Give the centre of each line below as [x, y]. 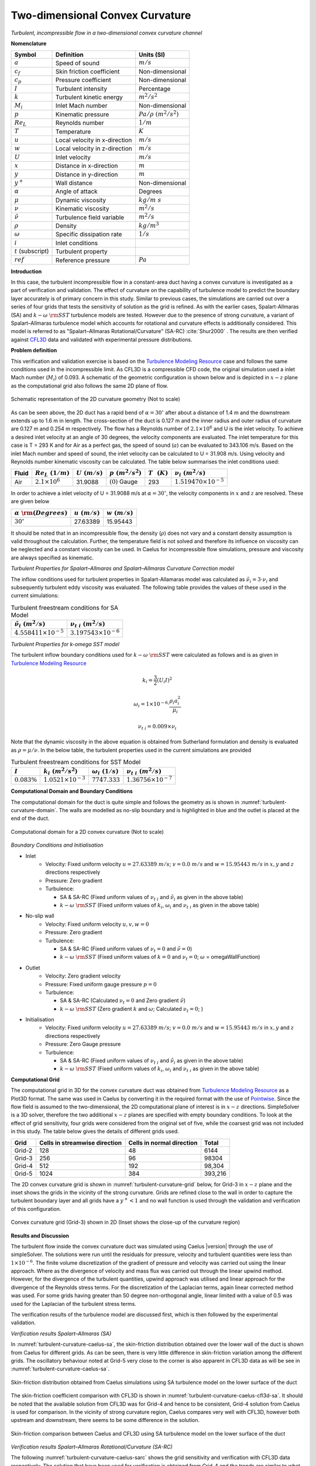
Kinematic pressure [83, 114]
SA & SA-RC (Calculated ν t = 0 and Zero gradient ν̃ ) [123, 1001]
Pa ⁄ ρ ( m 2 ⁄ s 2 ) [159, 113]
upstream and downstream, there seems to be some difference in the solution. [105, 1420]
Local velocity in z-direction [94, 148]
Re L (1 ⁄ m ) [53, 474]
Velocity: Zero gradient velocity [83, 976]
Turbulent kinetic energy [89, 97]
